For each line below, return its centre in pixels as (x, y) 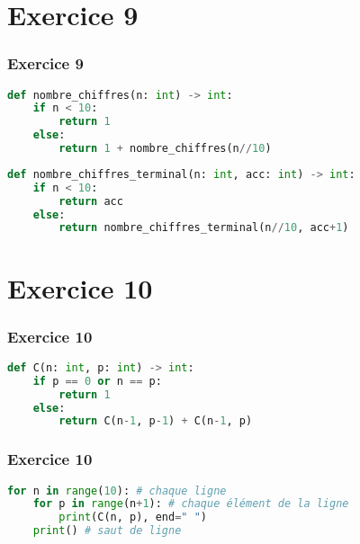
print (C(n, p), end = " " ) (133, 517)
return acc (91, 201)
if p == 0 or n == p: (97, 381)
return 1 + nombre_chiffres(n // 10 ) (165, 149)
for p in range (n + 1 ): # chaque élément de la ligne (191, 504)
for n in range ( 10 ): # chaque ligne (117, 490)
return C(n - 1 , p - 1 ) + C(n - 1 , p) (156, 421)
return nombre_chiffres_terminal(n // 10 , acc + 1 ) (204, 228)
